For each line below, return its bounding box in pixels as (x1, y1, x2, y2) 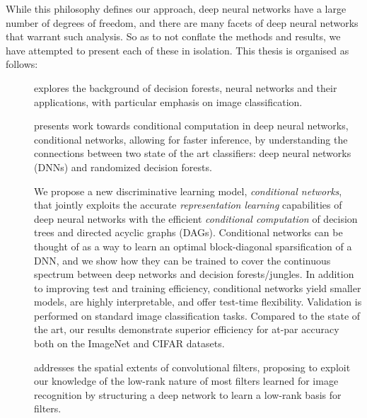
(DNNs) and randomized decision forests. (34, 159, 212, 174)
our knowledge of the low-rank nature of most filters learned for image (34, 373, 339, 388)
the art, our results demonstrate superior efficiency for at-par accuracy (34, 322, 339, 337)
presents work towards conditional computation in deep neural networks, (34, 118, 349, 133)
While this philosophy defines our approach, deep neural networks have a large (6, 1, 346, 16)
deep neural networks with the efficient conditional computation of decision (34, 211, 358, 226)
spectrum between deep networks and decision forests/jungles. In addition (34, 267, 354, 281)
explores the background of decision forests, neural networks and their (34, 80, 337, 95)
